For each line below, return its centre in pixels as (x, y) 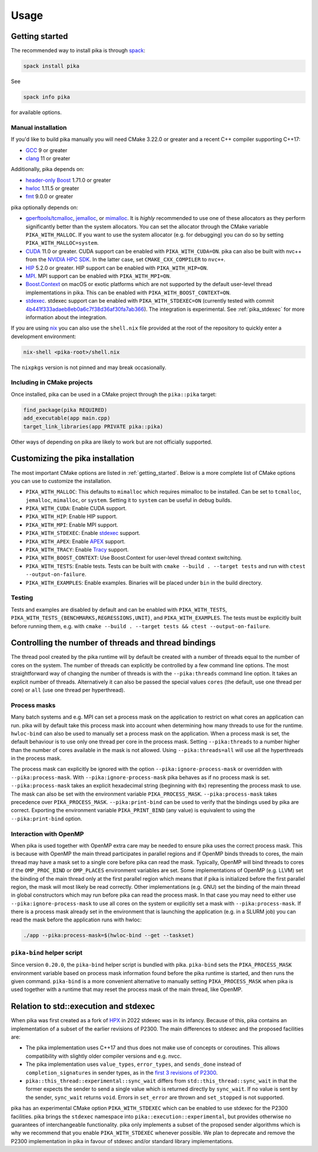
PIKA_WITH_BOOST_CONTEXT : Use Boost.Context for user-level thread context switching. (134, 558)
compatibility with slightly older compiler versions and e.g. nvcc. (104, 1056)
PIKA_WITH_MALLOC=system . (62, 243)
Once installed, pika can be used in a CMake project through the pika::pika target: (114, 394)
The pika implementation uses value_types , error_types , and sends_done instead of (133, 1064)
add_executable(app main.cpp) (67, 418)
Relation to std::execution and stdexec (83, 1007)
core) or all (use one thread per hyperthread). (68, 690)
